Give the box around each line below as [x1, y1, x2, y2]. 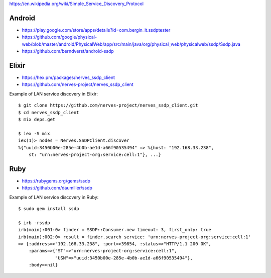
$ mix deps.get [18, 116, 56, 122]
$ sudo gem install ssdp [18, 206, 79, 211]
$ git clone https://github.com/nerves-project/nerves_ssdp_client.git [18, 103, 198, 108]
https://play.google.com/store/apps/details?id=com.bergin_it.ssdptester [22, 27, 171, 33]
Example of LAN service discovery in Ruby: [9, 194, 99, 200]
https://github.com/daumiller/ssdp [22, 185, 93, 191]
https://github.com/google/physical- [22, 34, 97, 40]
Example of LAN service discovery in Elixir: [9, 90, 98, 97]
